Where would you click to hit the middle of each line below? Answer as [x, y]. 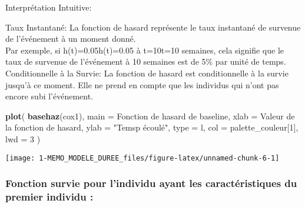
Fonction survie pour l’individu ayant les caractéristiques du [151, 183]
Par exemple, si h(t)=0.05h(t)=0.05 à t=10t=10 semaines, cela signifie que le [145, 50]
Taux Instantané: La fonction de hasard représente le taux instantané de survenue [153, 27]
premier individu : [49, 197]
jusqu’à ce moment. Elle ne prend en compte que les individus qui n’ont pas [142, 84]
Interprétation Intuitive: [49, 7]
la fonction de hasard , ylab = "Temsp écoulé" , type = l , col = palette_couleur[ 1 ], [152, 127]
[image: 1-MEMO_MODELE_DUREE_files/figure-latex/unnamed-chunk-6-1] [142, 158]
